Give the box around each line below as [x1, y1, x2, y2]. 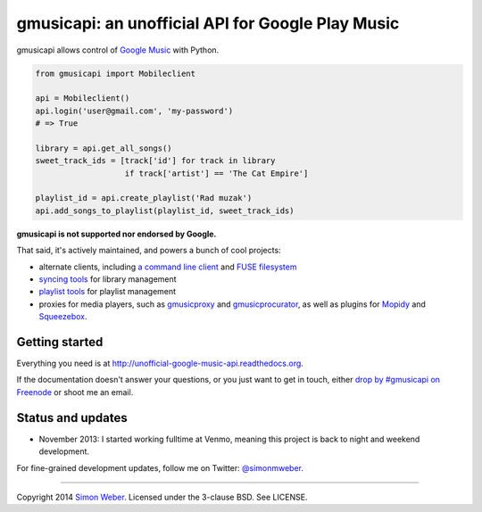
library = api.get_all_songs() [35, 143, 173, 153]
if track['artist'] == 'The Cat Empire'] [124, 168, 309, 178]
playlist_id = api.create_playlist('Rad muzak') [35, 193, 253, 203]
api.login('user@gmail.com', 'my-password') [35, 105, 234, 116]
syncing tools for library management [38, 273, 178, 285]
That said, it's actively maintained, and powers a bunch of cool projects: [16, 245, 281, 256]
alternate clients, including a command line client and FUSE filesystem [38, 261, 297, 272]
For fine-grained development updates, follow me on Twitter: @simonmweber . [16, 462, 303, 473]
